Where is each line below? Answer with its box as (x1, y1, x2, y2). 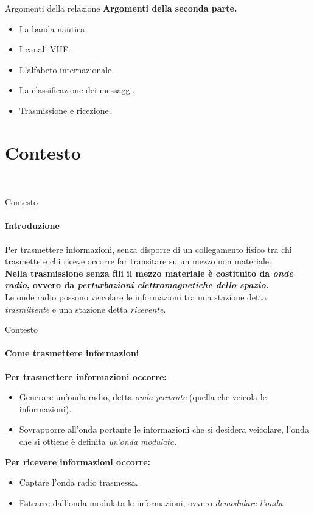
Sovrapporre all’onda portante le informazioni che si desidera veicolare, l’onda (19, 423, 309, 436)
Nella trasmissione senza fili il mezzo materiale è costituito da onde (5, 266, 293, 279)
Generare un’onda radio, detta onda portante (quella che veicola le (19, 391, 267, 403)
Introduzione (5, 219, 60, 232)
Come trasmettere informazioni (5, 347, 139, 359)
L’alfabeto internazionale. (19, 63, 114, 76)
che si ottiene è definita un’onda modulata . (19, 435, 177, 447)
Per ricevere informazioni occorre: (5, 455, 151, 468)
